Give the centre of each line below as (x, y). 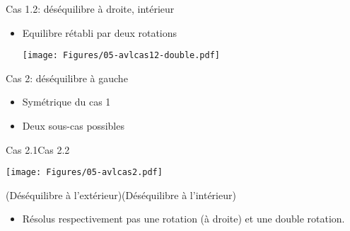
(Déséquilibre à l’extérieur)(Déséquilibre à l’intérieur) (121, 195)
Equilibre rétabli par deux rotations (100, 32)
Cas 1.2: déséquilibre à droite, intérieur (90, 9)
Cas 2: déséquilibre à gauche (67, 78)
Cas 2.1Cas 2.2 (38, 149)
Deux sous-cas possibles (73, 126)
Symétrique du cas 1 (66, 102)
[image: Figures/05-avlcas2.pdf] (84, 173)
